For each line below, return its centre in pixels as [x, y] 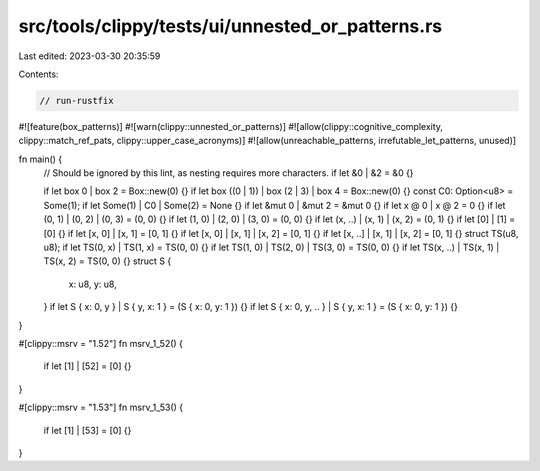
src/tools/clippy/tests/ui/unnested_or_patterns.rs [230, 26]
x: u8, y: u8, [92, 284]
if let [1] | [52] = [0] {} [87, 366]
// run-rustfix [76, 100]
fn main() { [40, 159]
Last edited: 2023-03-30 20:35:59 [89, 56]
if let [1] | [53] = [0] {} [87, 430]
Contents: [38, 74]
